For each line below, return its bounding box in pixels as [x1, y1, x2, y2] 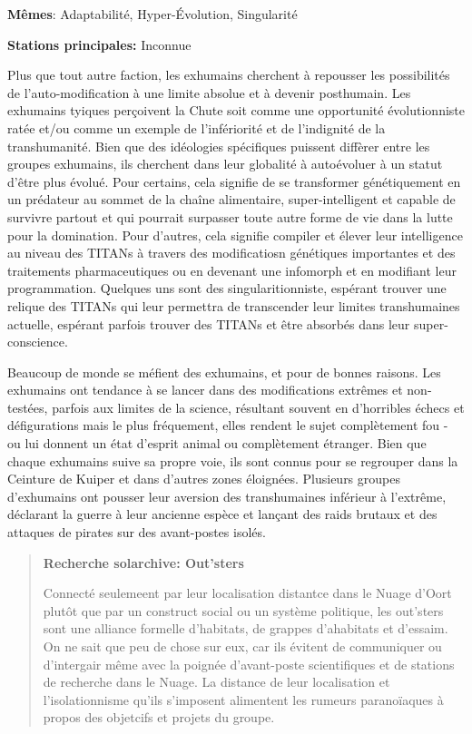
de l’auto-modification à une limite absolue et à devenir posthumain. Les [7, 83, 411, 102]
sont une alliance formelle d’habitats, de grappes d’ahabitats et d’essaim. [43, 619, 448, 638]
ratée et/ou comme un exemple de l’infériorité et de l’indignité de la [7, 118, 386, 137]
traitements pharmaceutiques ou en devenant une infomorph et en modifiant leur [7, 260, 457, 279]
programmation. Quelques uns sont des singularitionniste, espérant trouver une [7, 279, 447, 298]
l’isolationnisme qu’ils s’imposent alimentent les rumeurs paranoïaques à [43, 690, 444, 709]
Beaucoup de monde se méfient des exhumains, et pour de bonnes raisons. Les [7, 362, 441, 381]
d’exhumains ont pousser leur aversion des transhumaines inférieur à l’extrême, [7, 486, 447, 505]
